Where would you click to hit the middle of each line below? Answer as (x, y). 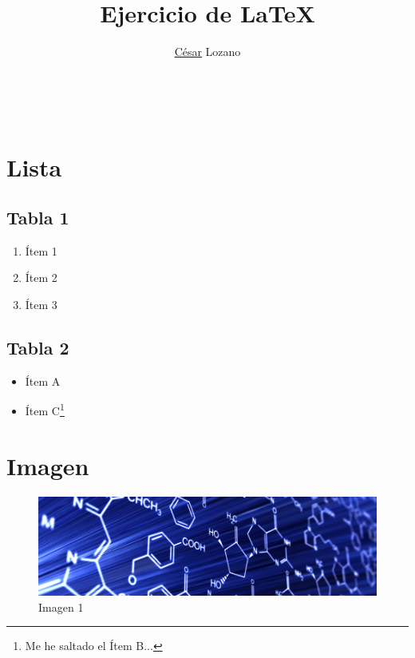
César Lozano (207, 52)
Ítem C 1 (45, 410)
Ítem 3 (41, 305)
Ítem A (43, 381)
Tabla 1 (38, 218)
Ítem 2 (41, 277)
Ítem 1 (41, 250)
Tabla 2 (38, 348)
